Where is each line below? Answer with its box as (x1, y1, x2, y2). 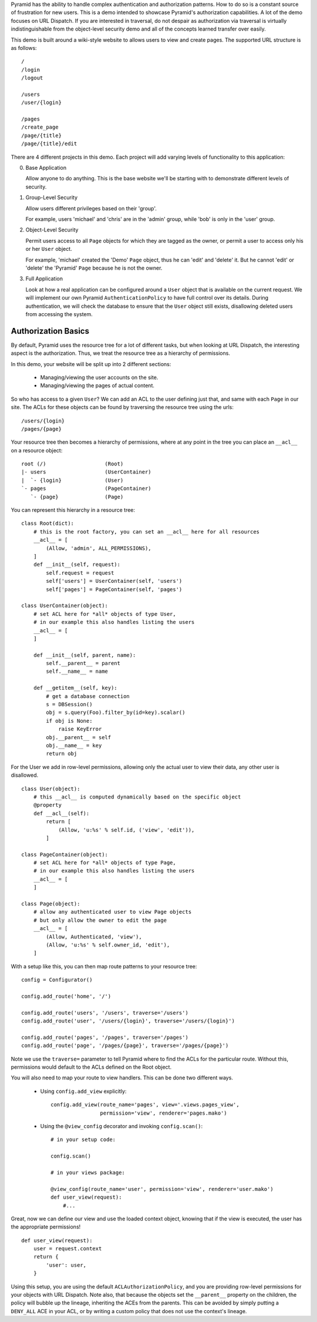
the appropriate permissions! (11, 1223, 81, 1230)
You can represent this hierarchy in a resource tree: (11, 506, 135, 514)
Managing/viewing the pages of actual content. (40, 382, 155, 389)
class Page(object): (21, 901, 80, 907)
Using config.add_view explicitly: (40, 1088, 127, 1095)
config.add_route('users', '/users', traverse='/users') (21, 1009, 189, 1016)
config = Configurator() (21, 977, 93, 984)
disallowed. (11, 771, 39, 779)
